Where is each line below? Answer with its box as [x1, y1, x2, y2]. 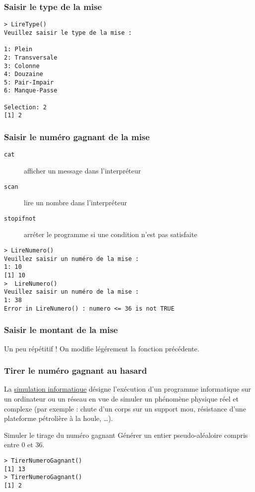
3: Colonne [4, 62, 40, 70]
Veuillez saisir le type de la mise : [4, 29, 132, 36]
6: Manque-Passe [4, 87, 58, 94]
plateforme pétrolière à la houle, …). [4, 413, 113, 423]
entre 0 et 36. [4, 439, 45, 450]
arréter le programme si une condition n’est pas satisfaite [24, 229, 197, 240]
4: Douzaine [4, 71, 43, 78]
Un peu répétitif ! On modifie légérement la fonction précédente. [4, 343, 199, 353]
